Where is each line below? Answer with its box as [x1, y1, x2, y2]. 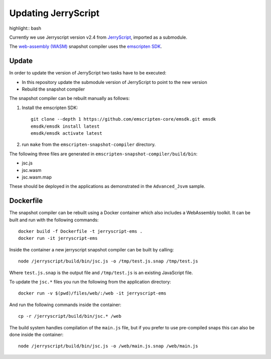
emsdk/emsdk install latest [31, 123, 100, 129]
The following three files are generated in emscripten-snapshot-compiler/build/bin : [9, 151, 198, 157]
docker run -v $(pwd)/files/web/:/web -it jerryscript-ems [18, 291, 167, 296]
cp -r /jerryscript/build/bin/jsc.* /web [18, 313, 121, 319]
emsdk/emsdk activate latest [31, 130, 102, 136]
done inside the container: [9, 331, 64, 337]
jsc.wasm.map [22, 174, 52, 180]
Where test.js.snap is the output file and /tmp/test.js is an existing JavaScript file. [9, 270, 193, 276]
